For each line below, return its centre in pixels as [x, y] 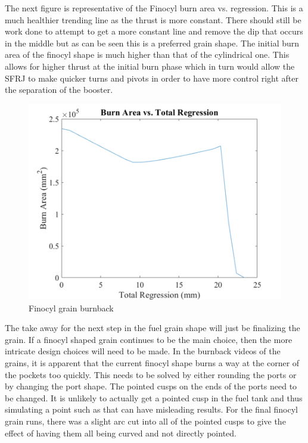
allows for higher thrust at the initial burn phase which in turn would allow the [150, 66]
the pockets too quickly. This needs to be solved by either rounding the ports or [151, 374]
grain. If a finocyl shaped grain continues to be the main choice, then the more [149, 339]
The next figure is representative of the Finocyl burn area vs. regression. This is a [154, 8]
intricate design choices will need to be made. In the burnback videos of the [143, 351]
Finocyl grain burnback [71, 308]
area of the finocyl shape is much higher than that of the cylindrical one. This [147, 54]
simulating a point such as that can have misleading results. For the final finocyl [151, 409]
